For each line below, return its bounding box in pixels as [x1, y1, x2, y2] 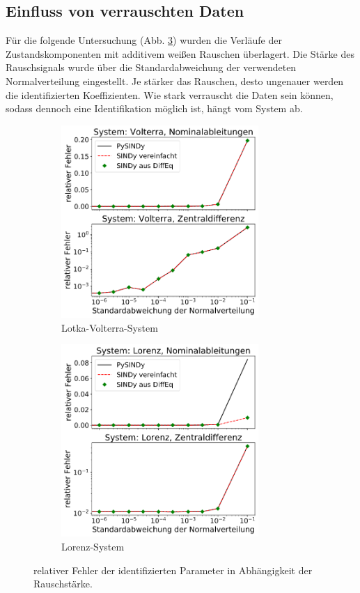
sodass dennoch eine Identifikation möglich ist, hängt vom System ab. [6, 101, 303, 116]
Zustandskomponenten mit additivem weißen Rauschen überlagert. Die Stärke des [6, 46, 354, 61]
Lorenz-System [61, 539, 125, 554]
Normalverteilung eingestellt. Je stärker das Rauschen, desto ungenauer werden [6, 73, 344, 88]
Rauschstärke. [33, 576, 93, 591]
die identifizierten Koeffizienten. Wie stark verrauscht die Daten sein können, [6, 87, 334, 102]
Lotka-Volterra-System [61, 320, 158, 334]
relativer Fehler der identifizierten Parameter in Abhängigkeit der [33, 562, 313, 577]
